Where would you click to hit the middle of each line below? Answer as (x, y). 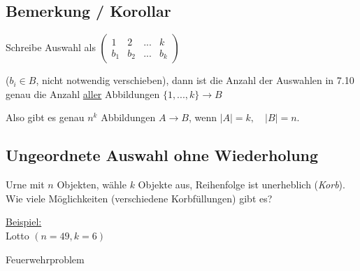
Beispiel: (24, 222)
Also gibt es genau (45, 117)
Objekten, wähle (92, 185)
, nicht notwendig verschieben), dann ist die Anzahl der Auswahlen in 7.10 (195, 80)
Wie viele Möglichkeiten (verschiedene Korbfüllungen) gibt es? (139, 198)
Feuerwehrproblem (45, 259)
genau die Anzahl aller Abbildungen (83, 93)
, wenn (202, 117)
